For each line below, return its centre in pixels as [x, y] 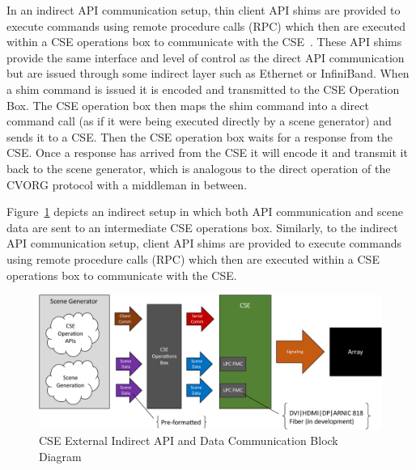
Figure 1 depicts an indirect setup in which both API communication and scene [205, 212]
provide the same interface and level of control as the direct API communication [206, 57]
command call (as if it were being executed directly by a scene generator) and [199, 121]
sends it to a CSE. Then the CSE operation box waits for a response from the [200, 136]
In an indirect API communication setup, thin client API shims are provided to [204, 10]
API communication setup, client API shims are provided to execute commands [204, 243]
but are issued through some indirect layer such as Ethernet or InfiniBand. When [208, 73]
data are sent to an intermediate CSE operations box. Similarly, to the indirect [202, 227]
